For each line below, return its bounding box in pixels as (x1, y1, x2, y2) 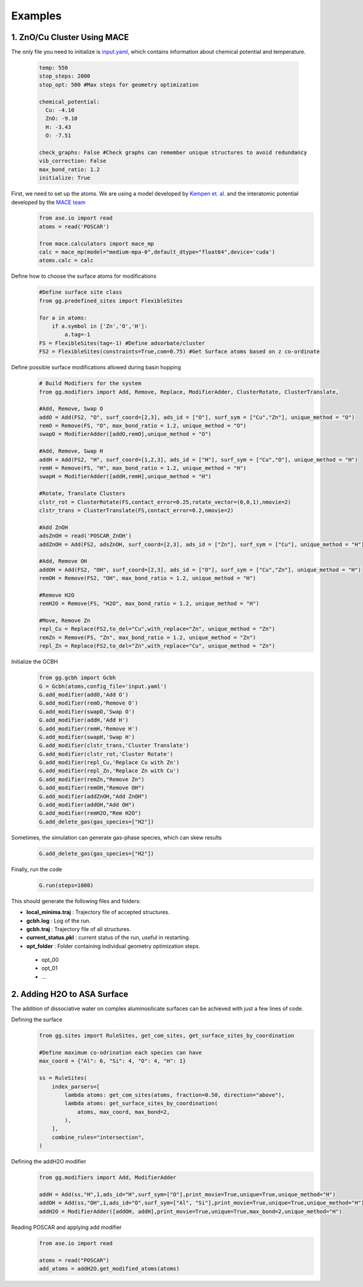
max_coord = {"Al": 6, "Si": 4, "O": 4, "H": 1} (39, 1058, 186, 1065)
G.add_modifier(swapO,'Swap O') (39, 708, 136, 715)
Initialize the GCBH (11, 658, 58, 665)
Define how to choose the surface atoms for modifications (11, 272, 157, 280)
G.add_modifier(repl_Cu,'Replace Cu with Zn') (39, 759, 180, 766)
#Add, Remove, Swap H (39, 448, 103, 455)
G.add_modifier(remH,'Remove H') (39, 725, 139, 732)
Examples (11, 9, 62, 22)
